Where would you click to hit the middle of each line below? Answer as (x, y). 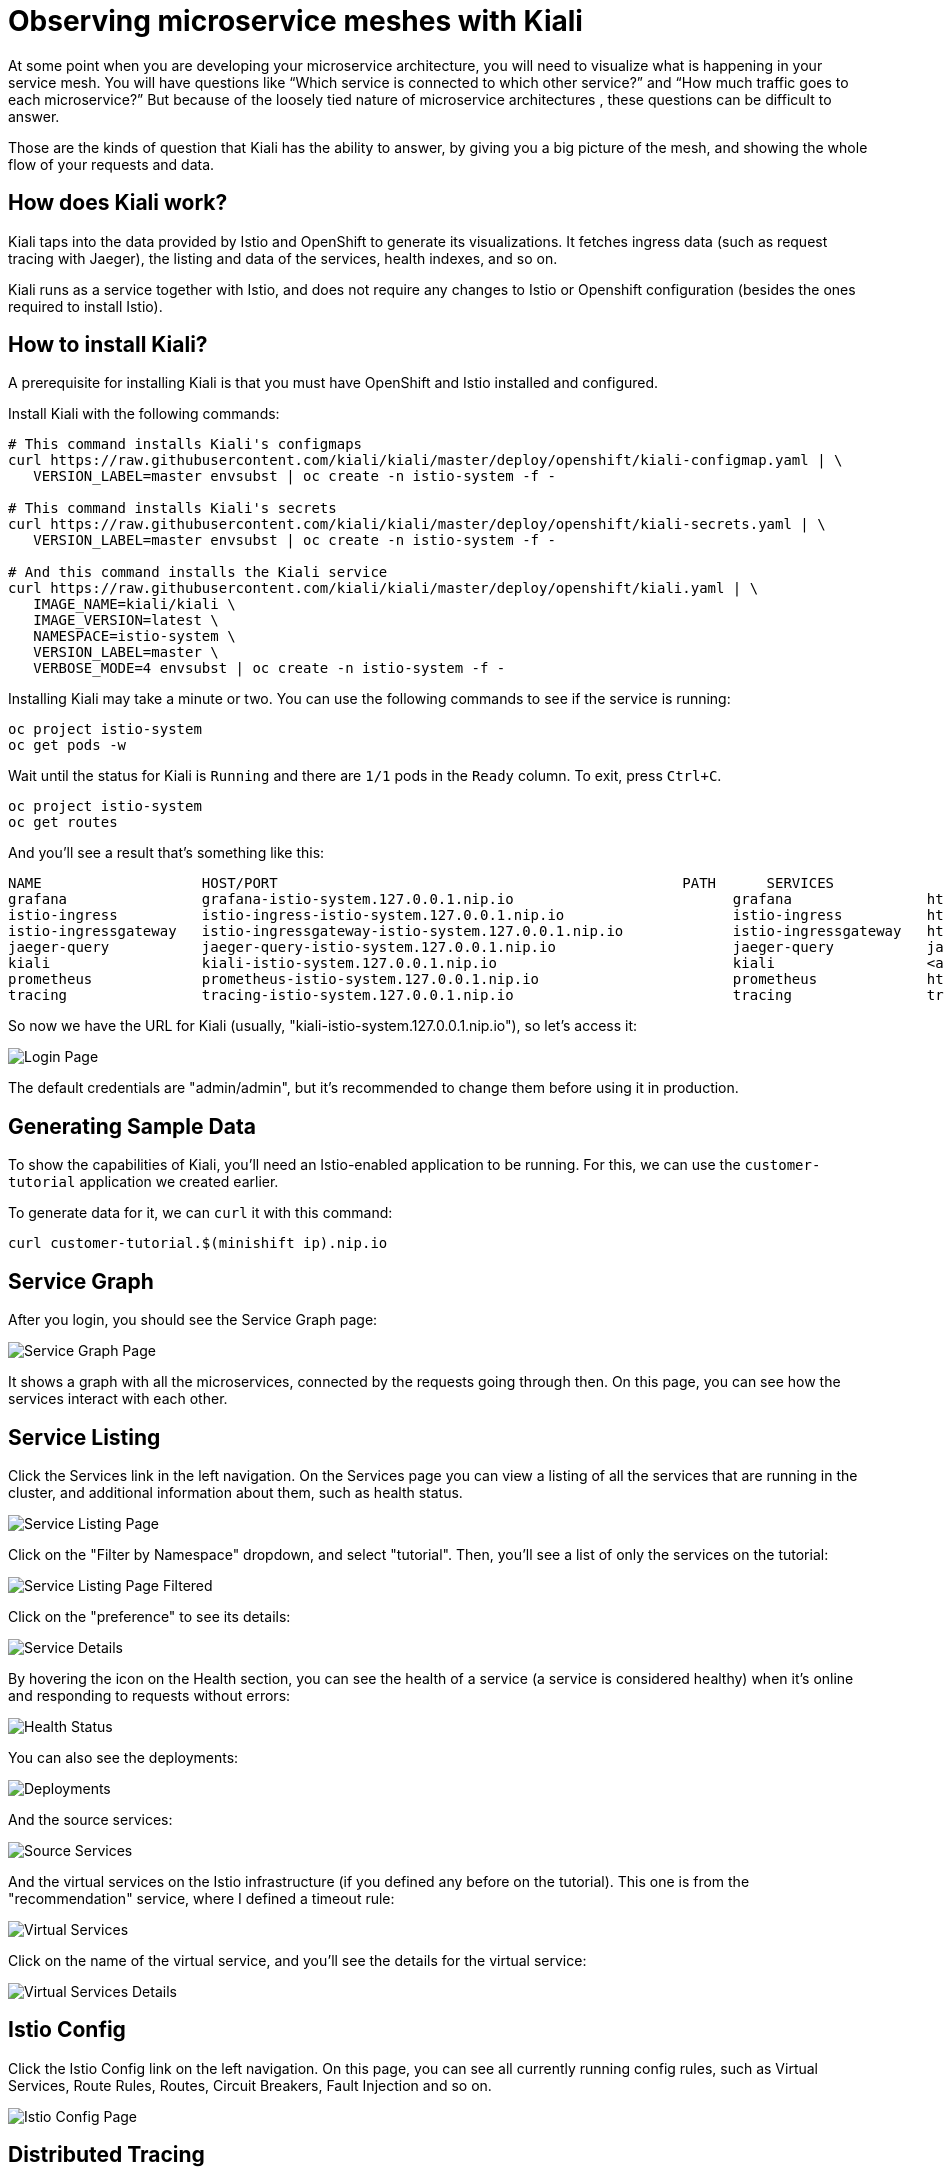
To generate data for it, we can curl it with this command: (200, 1213)
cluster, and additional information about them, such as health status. (235, 1492)
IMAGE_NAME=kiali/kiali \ (134, 604)
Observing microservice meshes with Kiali (295, 21)
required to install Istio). (85, 306)
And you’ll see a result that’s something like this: (166, 853)
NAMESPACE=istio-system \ (134, 636)
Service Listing (84, 1437)
